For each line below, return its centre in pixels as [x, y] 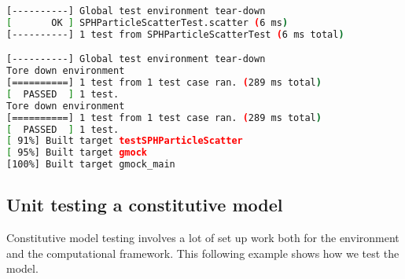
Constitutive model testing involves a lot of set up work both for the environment [203, 238]
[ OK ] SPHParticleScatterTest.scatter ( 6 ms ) [147, 22]
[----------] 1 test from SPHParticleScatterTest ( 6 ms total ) [175, 34]
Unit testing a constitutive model [145, 205]
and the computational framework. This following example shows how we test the [203, 253]
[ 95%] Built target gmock [77, 153]
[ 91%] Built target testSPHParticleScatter [125, 141]
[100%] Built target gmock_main [91, 165]
